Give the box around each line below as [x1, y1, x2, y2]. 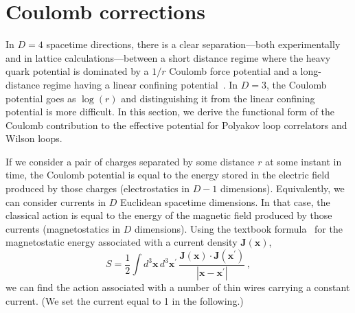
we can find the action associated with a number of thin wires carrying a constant [5, 279, 350, 294]
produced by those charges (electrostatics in [5, 181, 190, 196]
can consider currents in [5, 194, 106, 209]
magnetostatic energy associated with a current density [5, 235, 238, 249]
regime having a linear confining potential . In [43, 77, 238, 91]
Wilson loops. [5, 131, 62, 146]
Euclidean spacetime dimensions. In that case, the [120, 194, 330, 209]
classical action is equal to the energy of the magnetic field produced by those [5, 208, 332, 222]
